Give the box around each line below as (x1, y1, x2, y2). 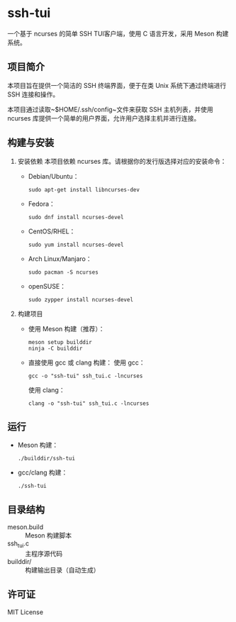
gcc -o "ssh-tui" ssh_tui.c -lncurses (28, 372, 143, 379)
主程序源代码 (25, 549, 62, 557)
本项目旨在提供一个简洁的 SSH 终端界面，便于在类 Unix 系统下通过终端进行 (7, 81, 227, 89)
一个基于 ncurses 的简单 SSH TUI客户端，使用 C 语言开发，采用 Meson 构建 (7, 29, 229, 38)
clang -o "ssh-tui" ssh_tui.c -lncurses (28, 399, 150, 407)
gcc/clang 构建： (17, 468, 68, 477)
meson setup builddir (28, 338, 92, 345)
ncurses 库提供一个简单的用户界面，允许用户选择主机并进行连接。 (7, 113, 201, 122)
